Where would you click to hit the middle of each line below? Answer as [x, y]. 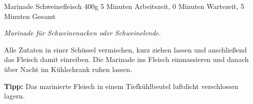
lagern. [15, 96]
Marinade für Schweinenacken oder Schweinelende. [82, 33]
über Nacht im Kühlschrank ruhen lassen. [68, 69]
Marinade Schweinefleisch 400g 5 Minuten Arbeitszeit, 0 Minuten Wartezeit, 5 [124, 6]
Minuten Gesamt [30, 16]
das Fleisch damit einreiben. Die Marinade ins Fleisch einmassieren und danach [126, 59]
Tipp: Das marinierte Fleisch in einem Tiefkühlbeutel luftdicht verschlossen [121, 86]
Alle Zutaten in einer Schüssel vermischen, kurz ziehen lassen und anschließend [125, 49]
